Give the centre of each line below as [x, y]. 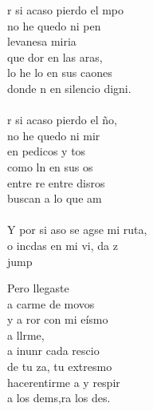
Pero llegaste [38, 288]
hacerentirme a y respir [64, 382]
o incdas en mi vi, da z [63, 245]
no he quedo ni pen [54, 25]
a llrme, [26, 334]
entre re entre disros [56, 182]
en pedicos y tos [47, 151]
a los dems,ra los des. [59, 398]
